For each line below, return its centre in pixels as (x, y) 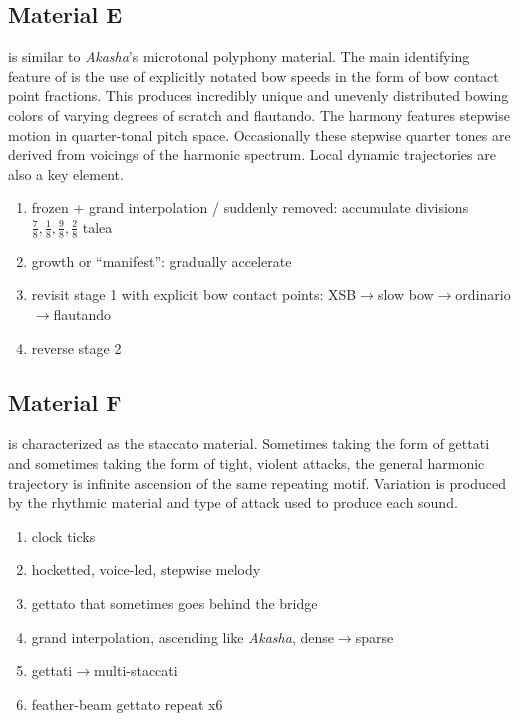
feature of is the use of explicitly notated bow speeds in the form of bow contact (253, 75)
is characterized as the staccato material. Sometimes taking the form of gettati (249, 443)
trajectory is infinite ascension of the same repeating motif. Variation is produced (257, 482)
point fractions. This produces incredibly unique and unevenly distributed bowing (258, 95)
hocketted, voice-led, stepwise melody (146, 569)
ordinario (483, 294)
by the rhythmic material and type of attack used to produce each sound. (233, 502)
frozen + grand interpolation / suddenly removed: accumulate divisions (250, 207)
